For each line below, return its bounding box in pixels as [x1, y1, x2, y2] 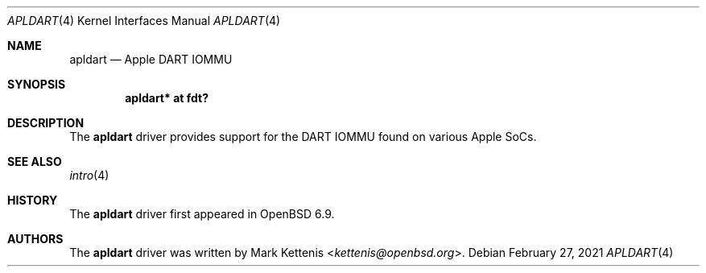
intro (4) [69, 168, 109, 182]
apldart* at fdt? [125, 91, 208, 105]
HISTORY [7, 193, 58, 207]
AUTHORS [7, 232, 64, 246]
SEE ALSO [7, 155, 62, 168]
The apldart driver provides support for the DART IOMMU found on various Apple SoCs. [69, 130, 537, 143]
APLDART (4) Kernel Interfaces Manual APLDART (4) [7, 14, 281, 27]
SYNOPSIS [7, 77, 66, 91]
